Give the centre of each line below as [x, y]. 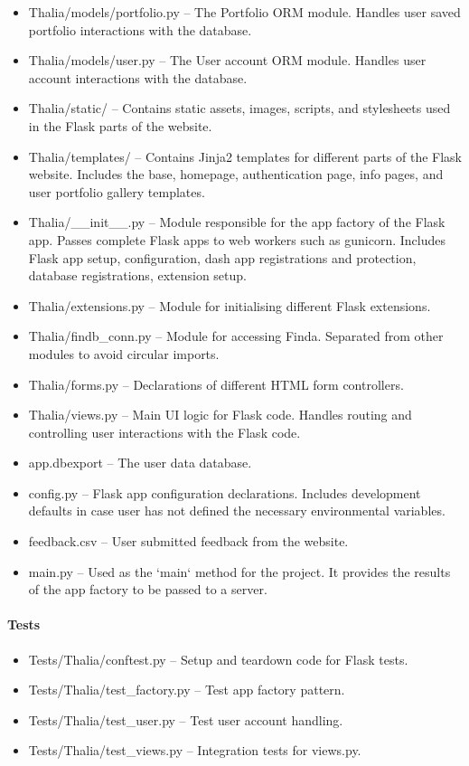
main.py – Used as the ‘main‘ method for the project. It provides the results [239, 571]
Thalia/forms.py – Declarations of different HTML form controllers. [216, 384]
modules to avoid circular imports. [124, 353]
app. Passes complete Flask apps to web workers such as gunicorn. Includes [237, 239]
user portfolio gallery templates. [117, 191]
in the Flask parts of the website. [120, 125]
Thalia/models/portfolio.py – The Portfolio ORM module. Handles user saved [244, 12]
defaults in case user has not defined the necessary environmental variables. [237, 511]
